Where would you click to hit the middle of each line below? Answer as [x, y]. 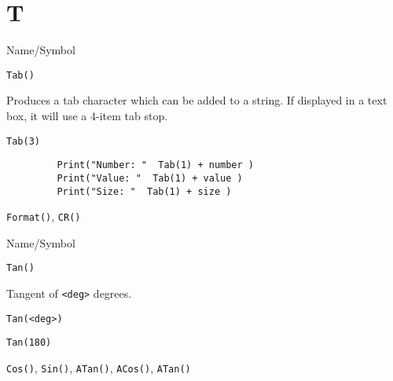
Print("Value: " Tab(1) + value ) [150, 178]
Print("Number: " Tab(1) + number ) [155, 165]
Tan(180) [29, 343]
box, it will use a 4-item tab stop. [87, 115]
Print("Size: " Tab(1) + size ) [144, 191]
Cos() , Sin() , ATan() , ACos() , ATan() [99, 368]
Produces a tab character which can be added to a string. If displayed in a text [197, 100]
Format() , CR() [44, 216]
